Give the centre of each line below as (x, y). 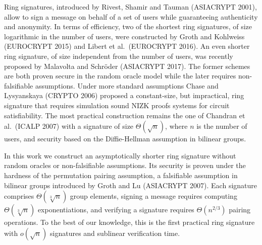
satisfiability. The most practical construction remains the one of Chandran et (125, 115)
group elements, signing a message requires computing (153, 196)
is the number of (222, 126)
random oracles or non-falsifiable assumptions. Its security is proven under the (125, 165)
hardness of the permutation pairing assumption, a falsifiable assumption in (121, 175)
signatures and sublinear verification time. (115, 233)
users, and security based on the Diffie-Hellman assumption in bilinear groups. (125, 139)
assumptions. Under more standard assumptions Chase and (127, 85)
